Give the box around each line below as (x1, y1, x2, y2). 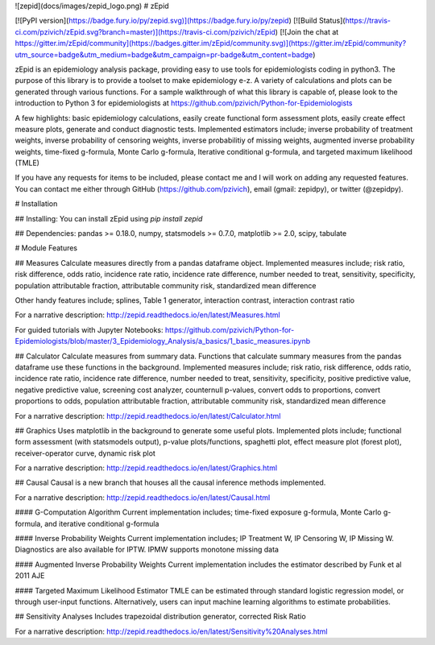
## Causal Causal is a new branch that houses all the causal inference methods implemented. (14, 478, 326, 487)
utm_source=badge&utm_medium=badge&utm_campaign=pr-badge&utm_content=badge (14, 49, 313, 60)
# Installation (14, 199, 58, 209)
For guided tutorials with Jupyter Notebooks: (14, 325, 164, 334)
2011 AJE (14, 571, 45, 581)
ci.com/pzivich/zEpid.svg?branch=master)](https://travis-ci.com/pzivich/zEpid (14, 27, 275, 36)
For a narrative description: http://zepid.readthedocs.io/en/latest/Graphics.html (14, 463, 278, 473)
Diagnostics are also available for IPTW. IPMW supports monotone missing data (14, 544, 280, 555)
